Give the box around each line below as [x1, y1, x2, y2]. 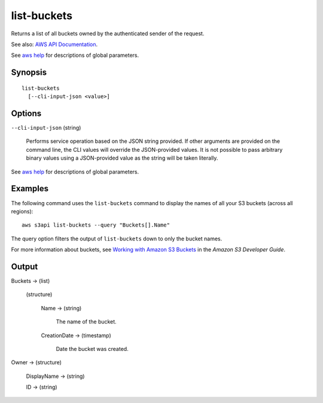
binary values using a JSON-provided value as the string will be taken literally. [26, 154, 218, 161]
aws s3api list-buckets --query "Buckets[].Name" [22, 222, 170, 228]
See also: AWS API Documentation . [11, 41, 98, 48]
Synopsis [11, 68, 47, 78]
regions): [11, 207, 33, 215]
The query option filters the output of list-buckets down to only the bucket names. [11, 235, 223, 242]
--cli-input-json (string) [11, 124, 81, 132]
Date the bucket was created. [56, 345, 129, 352]
